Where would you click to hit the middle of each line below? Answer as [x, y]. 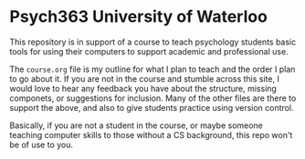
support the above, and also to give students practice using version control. [152, 107]
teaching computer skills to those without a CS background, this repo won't [151, 134]
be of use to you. [42, 144]
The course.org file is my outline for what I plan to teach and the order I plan [152, 69]
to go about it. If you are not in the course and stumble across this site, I [145, 78]
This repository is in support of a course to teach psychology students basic [153, 42]
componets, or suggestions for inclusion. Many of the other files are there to [153, 98]
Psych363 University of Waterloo [138, 17]
